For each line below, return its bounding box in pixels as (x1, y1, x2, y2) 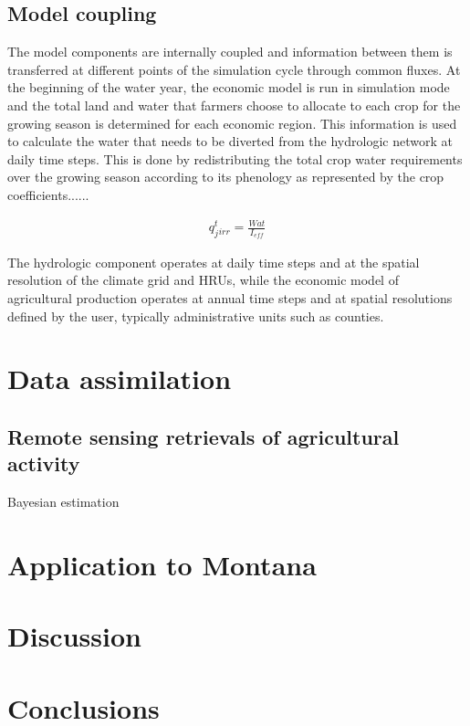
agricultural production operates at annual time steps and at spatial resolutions (7, 289, 453, 308)
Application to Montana (7, 546, 317, 584)
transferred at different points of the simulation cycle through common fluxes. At (7, 59, 461, 79)
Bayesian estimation (7, 492, 120, 511)
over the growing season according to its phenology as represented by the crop (7, 167, 444, 186)
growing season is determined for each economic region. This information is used (7, 113, 457, 132)
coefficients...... (7, 184, 89, 204)
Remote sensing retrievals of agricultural (7, 423, 400, 451)
